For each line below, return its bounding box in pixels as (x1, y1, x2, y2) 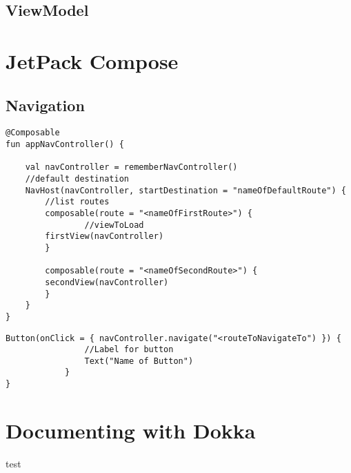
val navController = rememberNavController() (25, 162, 238, 173)
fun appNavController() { (6, 139, 124, 150)
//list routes (45, 197, 110, 207)
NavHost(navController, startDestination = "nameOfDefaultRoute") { (25, 185, 346, 195)
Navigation (6, 94, 85, 115)
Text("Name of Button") (84, 356, 194, 366)
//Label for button (84, 345, 174, 355)
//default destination (25, 173, 129, 184)
